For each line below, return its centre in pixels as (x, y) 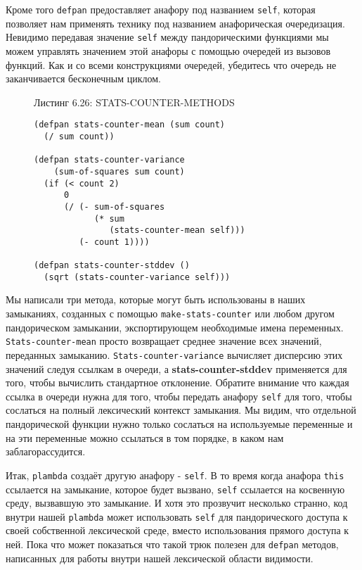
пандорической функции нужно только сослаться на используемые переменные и (179, 424)
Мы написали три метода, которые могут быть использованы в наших (156, 299)
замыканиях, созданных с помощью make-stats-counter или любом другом (170, 313)
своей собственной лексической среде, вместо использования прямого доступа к (177, 530)
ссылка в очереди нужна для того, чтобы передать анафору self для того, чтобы (179, 396)
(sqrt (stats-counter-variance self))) (137, 277)
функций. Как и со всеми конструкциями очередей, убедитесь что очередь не (171, 64)
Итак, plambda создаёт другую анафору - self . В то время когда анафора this (175, 475)
